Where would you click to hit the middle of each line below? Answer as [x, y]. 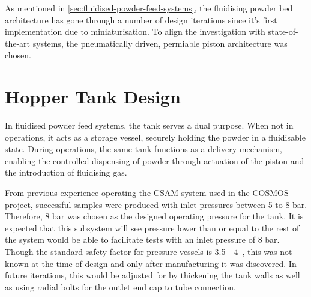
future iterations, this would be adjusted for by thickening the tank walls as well [152, 275]
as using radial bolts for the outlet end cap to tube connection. [120, 286]
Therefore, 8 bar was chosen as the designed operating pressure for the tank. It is [154, 216]
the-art [18, 43]
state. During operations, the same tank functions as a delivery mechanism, [143, 149]
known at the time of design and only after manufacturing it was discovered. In [151, 263]
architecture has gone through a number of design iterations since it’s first [141, 20]
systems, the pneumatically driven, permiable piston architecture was [160, 43]
